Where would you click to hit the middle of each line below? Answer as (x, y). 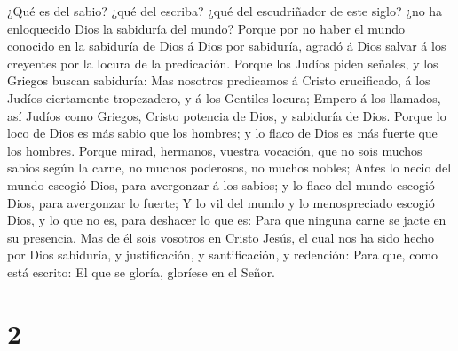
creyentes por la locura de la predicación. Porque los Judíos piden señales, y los (223, 63)
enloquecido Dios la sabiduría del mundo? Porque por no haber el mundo (206, 28)
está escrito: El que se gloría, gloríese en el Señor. (142, 271)
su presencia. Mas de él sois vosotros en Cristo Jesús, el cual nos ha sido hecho (221, 237)
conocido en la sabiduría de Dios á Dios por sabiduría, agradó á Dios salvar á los (227, 46)
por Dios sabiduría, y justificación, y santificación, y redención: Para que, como (223, 255)
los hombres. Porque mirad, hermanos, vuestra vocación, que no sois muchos (215, 150)
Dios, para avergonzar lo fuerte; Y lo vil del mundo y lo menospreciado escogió (221, 202)
